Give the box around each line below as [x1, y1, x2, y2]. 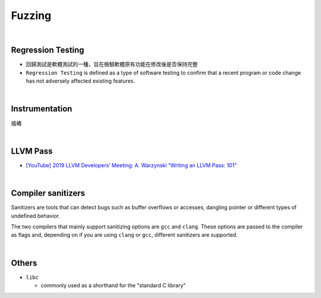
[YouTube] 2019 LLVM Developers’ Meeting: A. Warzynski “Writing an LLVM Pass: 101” [26, 161, 237, 169]
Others [11, 258, 37, 268]
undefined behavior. [11, 212, 61, 219]
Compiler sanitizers [11, 188, 86, 199]
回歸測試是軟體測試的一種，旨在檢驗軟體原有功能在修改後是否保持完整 [26, 61, 198, 68]
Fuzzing [11, 9, 52, 22]
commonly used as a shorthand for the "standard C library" [40, 281, 186, 288]
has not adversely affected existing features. [26, 77, 135, 84]
